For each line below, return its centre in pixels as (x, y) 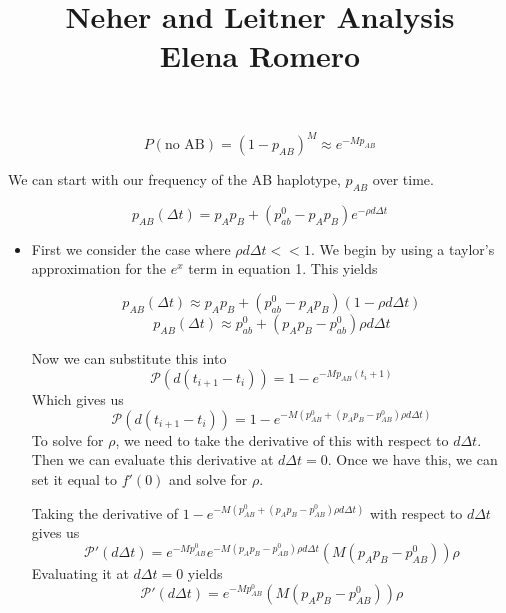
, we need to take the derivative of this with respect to (282, 439)
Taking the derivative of (105, 512)
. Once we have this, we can (412, 459)
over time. (403, 179)
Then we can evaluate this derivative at (152, 459)
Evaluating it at (80, 573)
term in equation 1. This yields (283, 268)
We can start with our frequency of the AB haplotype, (174, 179)
